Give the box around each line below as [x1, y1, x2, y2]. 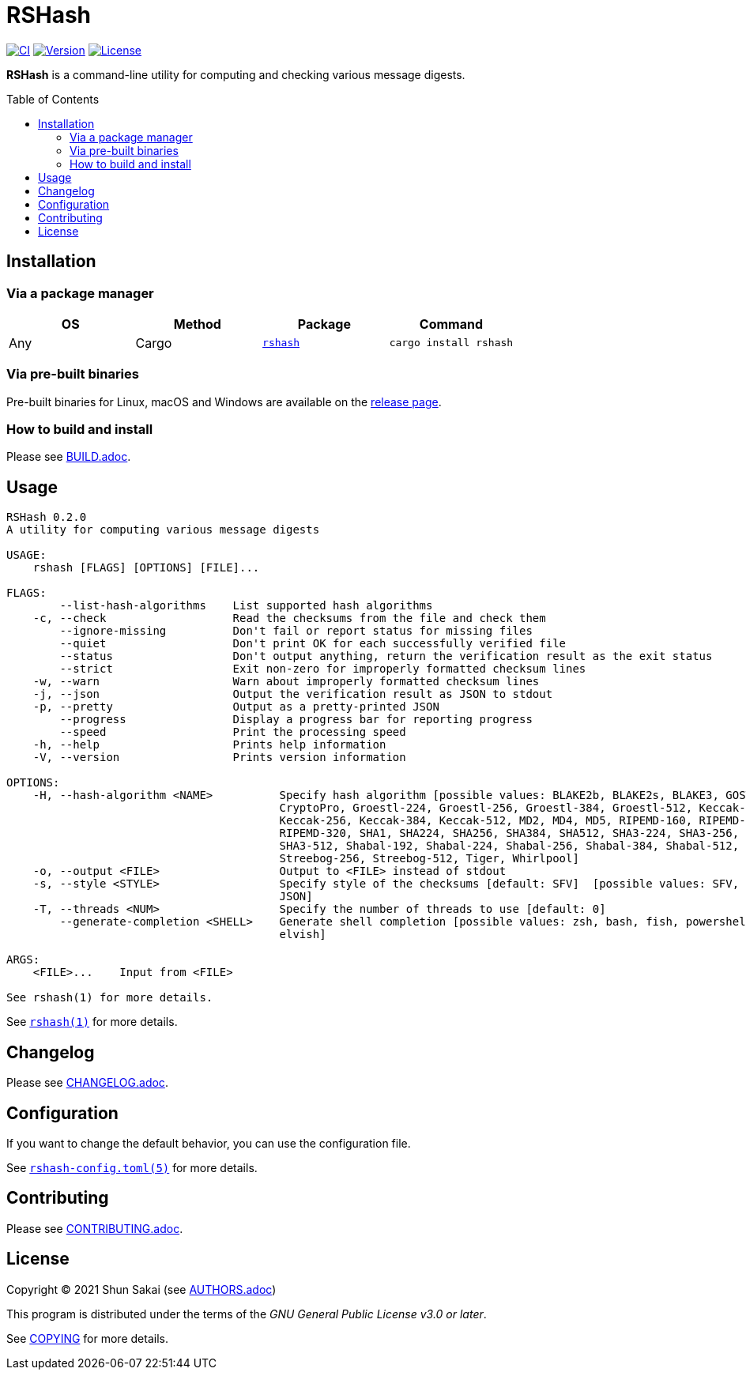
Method [173, 315, 221, 332]
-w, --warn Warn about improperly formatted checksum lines [32, 675, 540, 688]
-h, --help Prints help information [32, 738, 386, 752]
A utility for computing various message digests [6, 523, 320, 537]
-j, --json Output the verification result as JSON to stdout [32, 688, 553, 701]
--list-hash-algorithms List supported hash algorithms [59, 599, 433, 613]
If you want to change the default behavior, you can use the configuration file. [6, 1137, 411, 1150]
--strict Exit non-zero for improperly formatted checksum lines [59, 662, 586, 676]
